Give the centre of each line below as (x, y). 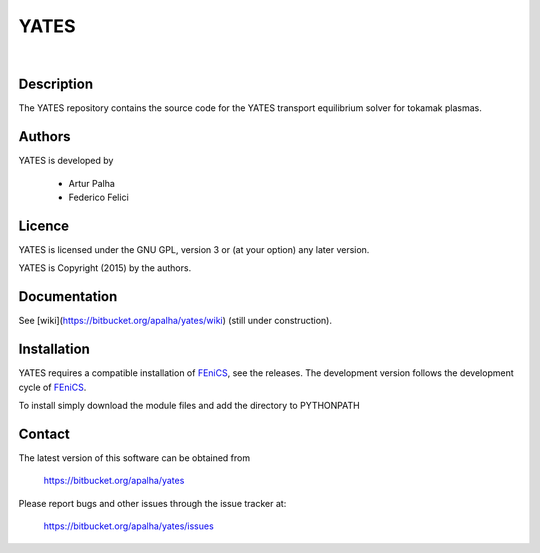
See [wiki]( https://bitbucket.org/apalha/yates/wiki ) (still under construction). (175, 321)
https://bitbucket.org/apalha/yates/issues (128, 526)
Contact (44, 433)
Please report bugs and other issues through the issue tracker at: (152, 503)
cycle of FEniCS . (52, 387)
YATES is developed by (66, 161)
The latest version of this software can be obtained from (134, 457)
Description (56, 84)
